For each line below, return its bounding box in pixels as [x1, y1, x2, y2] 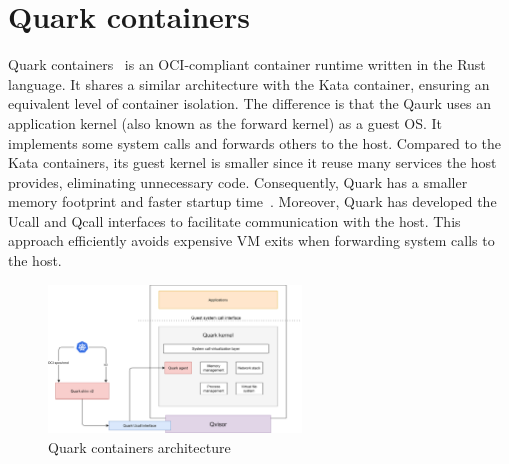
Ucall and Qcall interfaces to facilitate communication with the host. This [8, 210, 461, 231]
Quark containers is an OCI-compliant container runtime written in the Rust [8, 54, 486, 75]
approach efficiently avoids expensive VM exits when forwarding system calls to [8, 230, 495, 251]
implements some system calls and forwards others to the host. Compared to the [8, 132, 502, 153]
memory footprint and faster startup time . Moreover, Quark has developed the [8, 191, 497, 212]
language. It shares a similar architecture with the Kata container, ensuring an [8, 73, 490, 94]
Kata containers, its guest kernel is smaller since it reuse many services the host [8, 152, 497, 173]
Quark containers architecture [48, 436, 231, 457]
